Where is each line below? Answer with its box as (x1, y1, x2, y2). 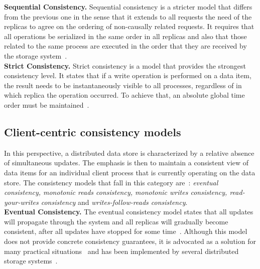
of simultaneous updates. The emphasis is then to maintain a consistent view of (4, 157, 249, 168)
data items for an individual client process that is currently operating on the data (4, 167, 255, 177)
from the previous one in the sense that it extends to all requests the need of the (4, 11, 252, 22)
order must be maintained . (4, 99, 89, 110)
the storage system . (4, 50, 67, 61)
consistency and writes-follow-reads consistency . (41, 196, 188, 207)
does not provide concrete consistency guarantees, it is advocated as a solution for (4, 236, 256, 246)
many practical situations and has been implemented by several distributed (4, 245, 239, 256)
